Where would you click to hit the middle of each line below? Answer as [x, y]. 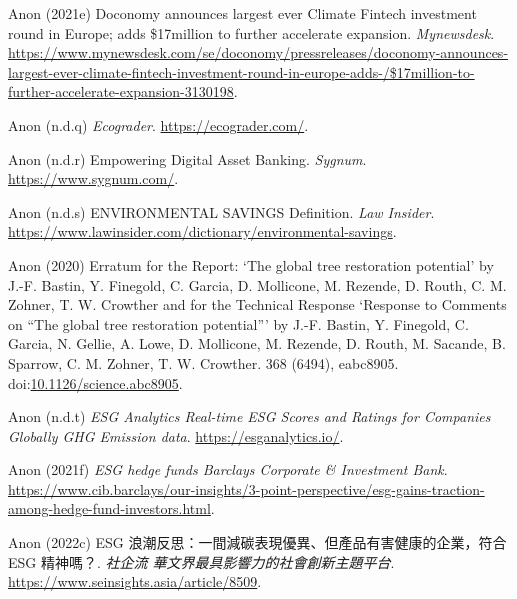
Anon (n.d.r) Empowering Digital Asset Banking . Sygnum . [187, 158]
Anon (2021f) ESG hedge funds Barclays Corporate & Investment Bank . [228, 469]
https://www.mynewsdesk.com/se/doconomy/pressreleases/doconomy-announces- [258, 52]
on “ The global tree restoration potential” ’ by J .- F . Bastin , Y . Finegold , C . [238, 323]
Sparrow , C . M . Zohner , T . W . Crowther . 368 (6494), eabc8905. [203, 362]
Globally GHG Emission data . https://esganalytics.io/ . [176, 435]
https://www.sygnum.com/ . [93, 178]
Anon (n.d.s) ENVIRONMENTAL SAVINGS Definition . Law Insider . [221, 211]
